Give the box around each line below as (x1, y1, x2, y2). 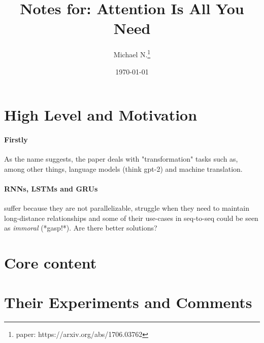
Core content (4, 252, 97, 273)
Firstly (4, 134, 28, 144)
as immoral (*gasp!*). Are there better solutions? (4, 222, 157, 233)
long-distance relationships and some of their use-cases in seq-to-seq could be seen (4, 212, 258, 223)
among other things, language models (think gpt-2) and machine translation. (4, 163, 243, 174)
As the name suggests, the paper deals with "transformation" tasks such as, (4, 154, 238, 164)
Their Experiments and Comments (4, 292, 252, 313)
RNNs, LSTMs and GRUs (4, 183, 98, 194)
